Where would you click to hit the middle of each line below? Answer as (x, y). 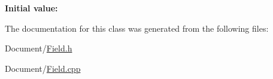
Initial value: (31, 8)
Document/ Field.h (39, 48)
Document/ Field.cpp (43, 68)
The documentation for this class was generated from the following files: (137, 28)
